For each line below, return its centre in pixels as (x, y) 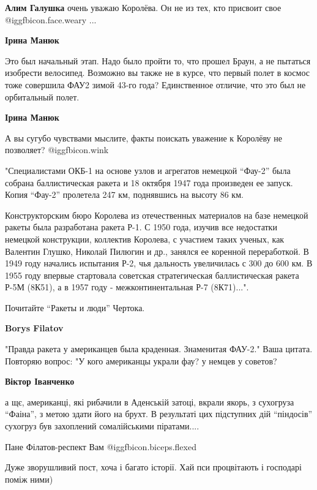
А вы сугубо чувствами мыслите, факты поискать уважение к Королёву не (144, 138)
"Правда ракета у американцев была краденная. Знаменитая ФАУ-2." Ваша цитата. (159, 349)
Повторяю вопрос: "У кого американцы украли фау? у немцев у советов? (141, 360)
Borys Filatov (34, 328)
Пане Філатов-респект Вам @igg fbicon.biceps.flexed (101, 446)
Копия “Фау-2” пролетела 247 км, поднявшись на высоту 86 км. (124, 194)
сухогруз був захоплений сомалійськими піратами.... (102, 426)
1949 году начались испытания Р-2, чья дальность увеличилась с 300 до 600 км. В (159, 263)
